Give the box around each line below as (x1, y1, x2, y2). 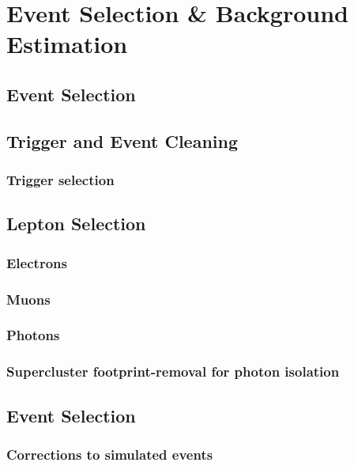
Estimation (6, 28, 128, 60)
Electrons (6, 252, 67, 272)
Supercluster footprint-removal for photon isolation (6, 362, 340, 381)
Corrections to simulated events (6, 444, 213, 464)
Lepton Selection (6, 211, 146, 236)
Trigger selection (6, 170, 115, 190)
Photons (6, 325, 60, 345)
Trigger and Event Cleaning (6, 128, 239, 153)
